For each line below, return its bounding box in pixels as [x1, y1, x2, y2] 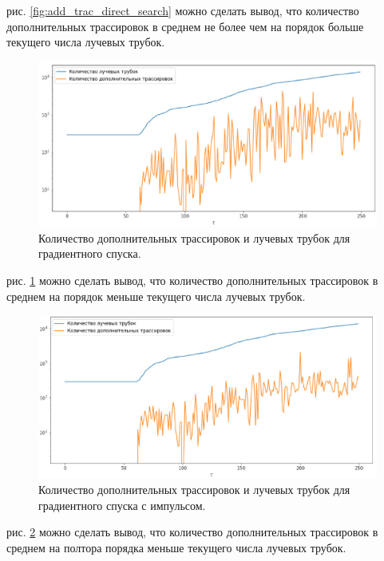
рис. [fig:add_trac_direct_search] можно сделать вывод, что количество [6, 2, 359, 18]
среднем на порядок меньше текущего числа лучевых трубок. [6, 287, 306, 304]
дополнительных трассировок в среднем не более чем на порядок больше [6, 18, 364, 34]
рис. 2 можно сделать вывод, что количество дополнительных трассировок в [6, 523, 378, 540]
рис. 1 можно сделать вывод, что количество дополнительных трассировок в [6, 272, 378, 288]
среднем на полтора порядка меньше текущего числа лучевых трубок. [6, 539, 346, 555]
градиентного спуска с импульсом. [38, 496, 206, 513]
